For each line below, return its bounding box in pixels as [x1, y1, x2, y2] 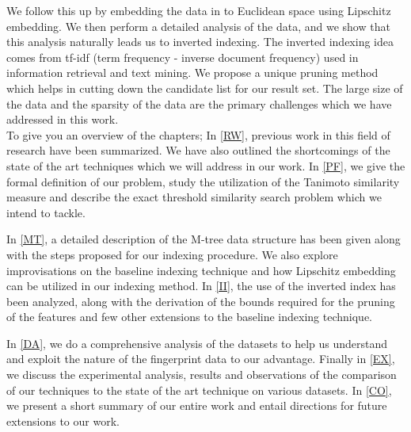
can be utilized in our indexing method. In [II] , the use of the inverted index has [6, 277, 396, 294]
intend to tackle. [6, 204, 86, 220]
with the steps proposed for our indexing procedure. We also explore [6, 246, 338, 262]
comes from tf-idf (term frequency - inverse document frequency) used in [6, 48, 359, 65]
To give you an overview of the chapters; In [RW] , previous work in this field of [6, 126, 390, 143]
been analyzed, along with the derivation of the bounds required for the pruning [6, 292, 395, 309]
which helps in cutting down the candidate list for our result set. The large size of [6, 79, 403, 96]
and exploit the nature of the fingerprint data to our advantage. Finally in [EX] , [6, 350, 395, 367]
